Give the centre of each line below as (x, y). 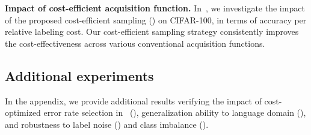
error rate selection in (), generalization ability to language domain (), (175, 112)
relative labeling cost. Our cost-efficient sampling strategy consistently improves (152, 31)
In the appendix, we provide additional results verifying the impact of (133, 100)
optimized (23, 112)
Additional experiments (79, 75)
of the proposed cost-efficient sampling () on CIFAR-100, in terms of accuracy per (156, 19)
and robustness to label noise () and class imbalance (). (107, 124)
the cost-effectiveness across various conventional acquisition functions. (135, 43)
